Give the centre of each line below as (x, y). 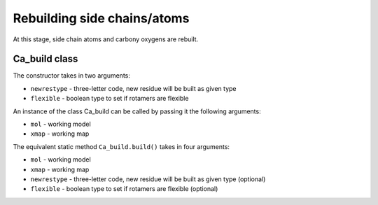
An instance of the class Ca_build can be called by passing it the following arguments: (137, 111)
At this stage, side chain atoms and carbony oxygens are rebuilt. (106, 39)
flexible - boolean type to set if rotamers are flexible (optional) (124, 189)
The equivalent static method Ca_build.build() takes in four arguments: (121, 146)
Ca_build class (45, 59)
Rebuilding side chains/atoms (101, 18)
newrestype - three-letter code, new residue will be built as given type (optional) (148, 179)
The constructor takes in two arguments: (72, 76)
